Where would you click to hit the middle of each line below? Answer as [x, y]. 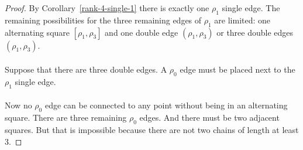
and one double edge [142, 32]
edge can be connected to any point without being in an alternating [166, 105]
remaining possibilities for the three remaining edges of [103, 20]
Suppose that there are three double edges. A [86, 69]
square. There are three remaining [66, 117]
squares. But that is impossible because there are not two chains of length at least [152, 129]
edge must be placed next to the [237, 69]
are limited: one [242, 20]
